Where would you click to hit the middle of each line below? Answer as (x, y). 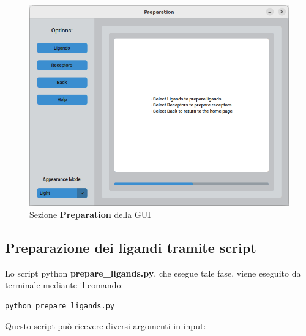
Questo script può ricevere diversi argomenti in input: (106, 326)
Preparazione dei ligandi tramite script (131, 247)
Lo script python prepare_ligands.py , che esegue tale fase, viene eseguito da (153, 273)
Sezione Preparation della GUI (90, 214)
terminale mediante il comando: (64, 285)
